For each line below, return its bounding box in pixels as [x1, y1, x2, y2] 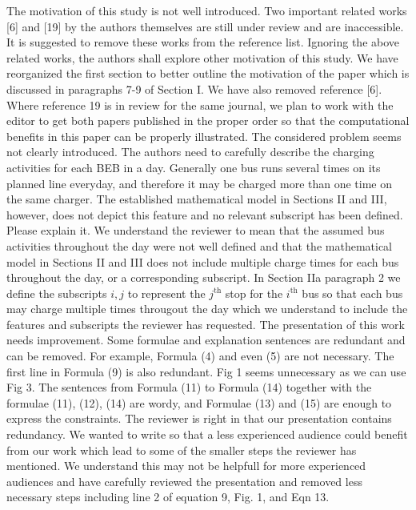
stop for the [225, 284, 283, 301]
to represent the [127, 284, 206, 301]
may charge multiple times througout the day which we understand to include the [6, 300, 408, 317]
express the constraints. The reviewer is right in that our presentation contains [6, 410, 392, 427]
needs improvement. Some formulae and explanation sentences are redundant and [6, 331, 406, 348]
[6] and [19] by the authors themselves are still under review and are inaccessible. [6, 18, 404, 34]
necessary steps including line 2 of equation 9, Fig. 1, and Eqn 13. [6, 488, 330, 505]
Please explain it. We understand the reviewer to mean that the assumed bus [6, 222, 385, 239]
